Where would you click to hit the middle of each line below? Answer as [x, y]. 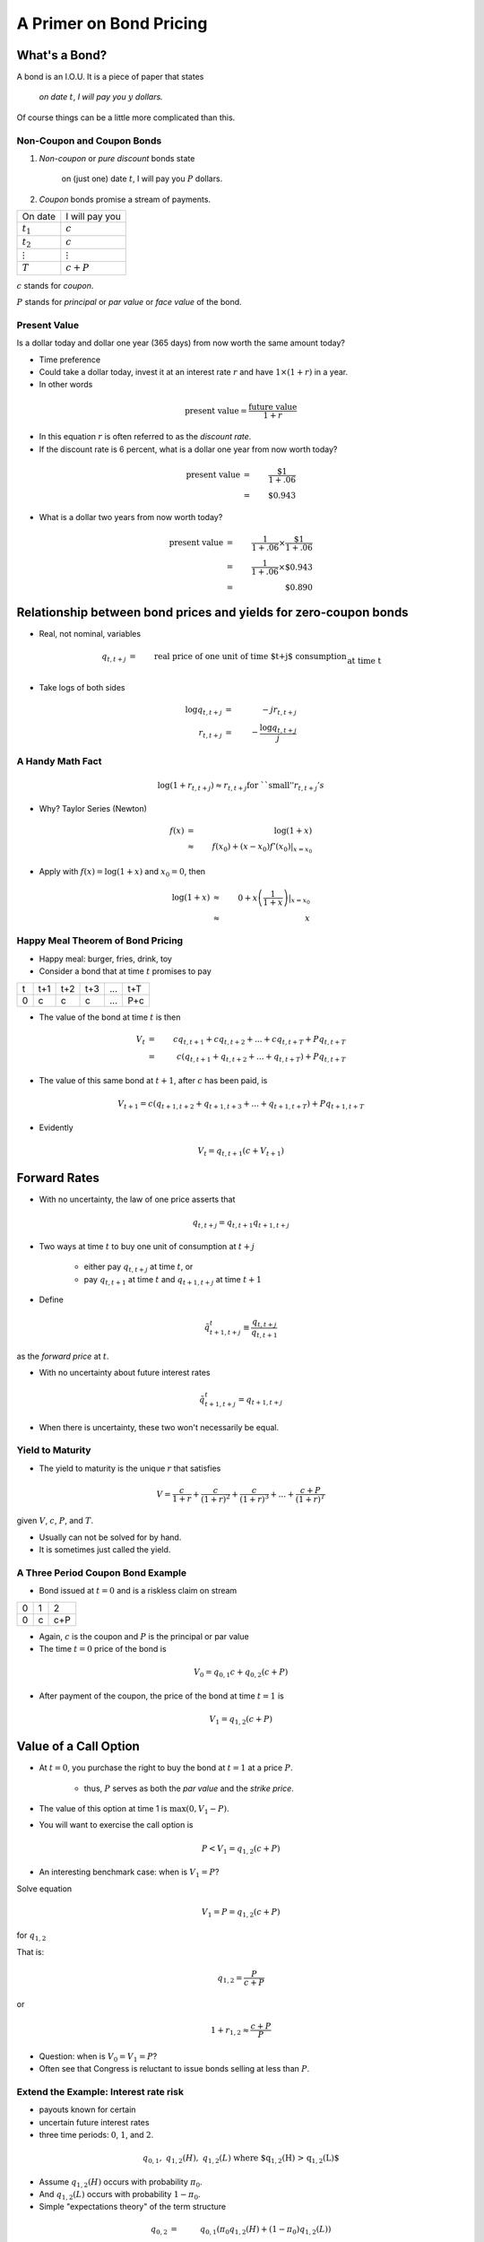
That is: [30, 1951]
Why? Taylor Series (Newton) [93, 809]
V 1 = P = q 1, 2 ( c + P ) [241, 1913]
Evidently [56, 1127]
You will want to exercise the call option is [116, 1825]
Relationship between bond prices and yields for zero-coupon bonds [212, 613]
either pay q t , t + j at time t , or [138, 1268]
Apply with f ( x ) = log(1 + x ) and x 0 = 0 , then [122, 873]
